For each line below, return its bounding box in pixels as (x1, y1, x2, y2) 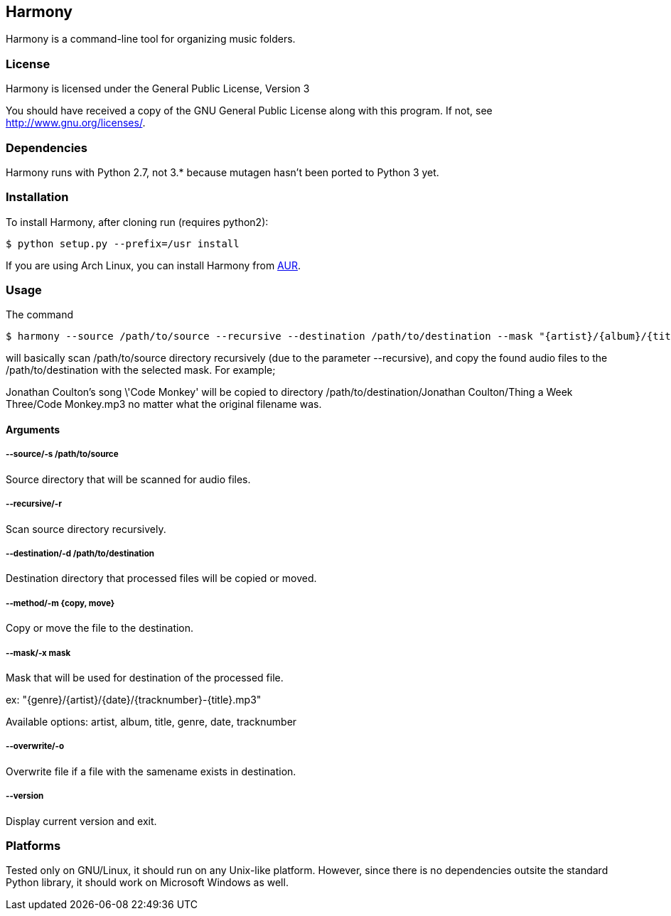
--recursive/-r (6, 499, 62, 510)
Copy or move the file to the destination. (6, 622, 194, 635)
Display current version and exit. (6, 814, 157, 827)
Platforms (6, 838, 61, 853)
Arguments (6, 424, 60, 436)
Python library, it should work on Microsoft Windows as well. (6, 876, 289, 889)
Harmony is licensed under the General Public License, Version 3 (6, 82, 310, 95)
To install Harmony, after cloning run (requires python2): (6, 215, 269, 228)
